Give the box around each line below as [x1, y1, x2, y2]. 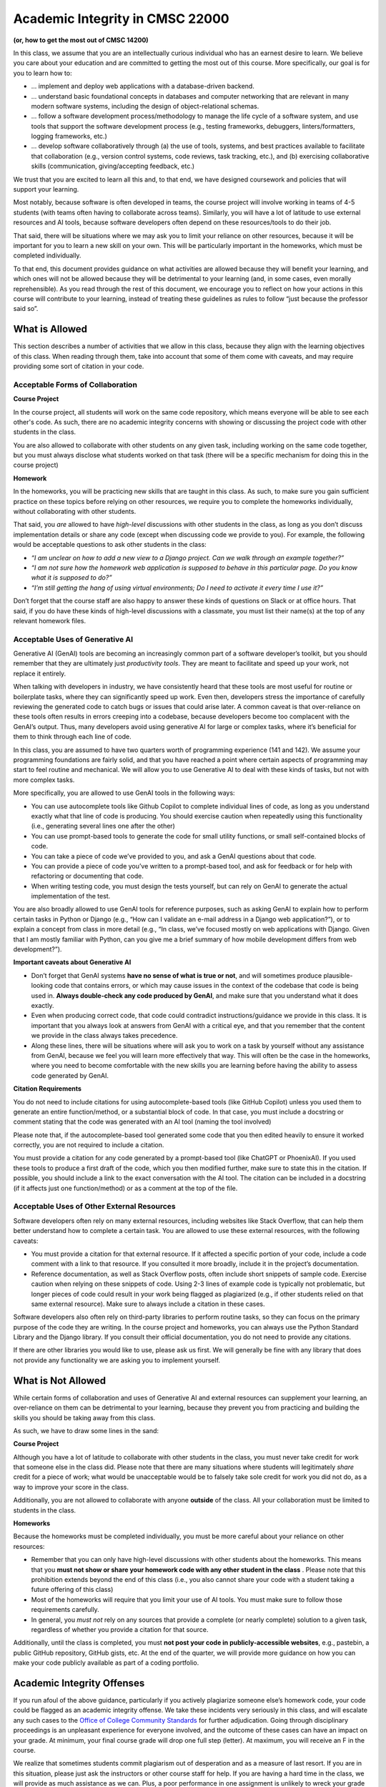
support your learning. [13, 185, 79, 194]
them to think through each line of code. [13, 733, 132, 741]
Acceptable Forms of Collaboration [13, 380, 137, 390]
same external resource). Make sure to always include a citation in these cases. [31, 1300, 265, 1308]
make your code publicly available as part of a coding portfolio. [13, 1658, 199, 1667]
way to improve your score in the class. [13, 1482, 129, 1491]
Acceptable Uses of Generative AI [13, 634, 134, 644]
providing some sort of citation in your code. [13, 362, 144, 370]
